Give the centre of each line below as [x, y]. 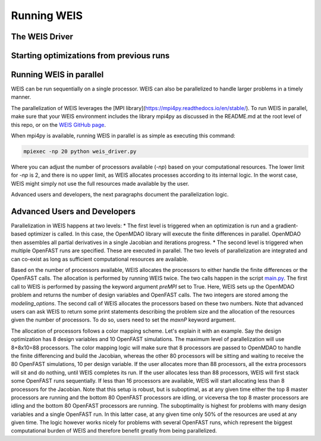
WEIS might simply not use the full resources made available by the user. [100, 183]
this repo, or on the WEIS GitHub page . [59, 124]
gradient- [287, 226]
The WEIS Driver [42, 37]
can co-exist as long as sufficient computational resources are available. [100, 259]
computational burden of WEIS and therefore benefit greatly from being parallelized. [114, 431]
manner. [21, 97]
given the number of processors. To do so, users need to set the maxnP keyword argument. [123, 320]
